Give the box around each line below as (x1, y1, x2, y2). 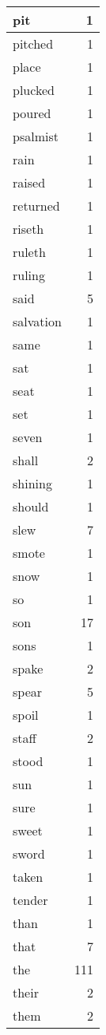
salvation (13, 312, 62, 330)
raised (13, 173, 46, 192)
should (13, 497, 49, 516)
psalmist (13, 127, 59, 145)
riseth (13, 219, 44, 238)
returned (13, 196, 60, 215)
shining (13, 474, 52, 492)
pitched (13, 34, 54, 53)
